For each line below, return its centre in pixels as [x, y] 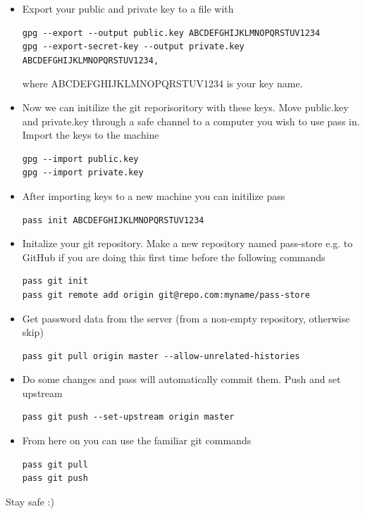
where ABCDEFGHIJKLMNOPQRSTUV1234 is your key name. [162, 83]
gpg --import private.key [83, 173]
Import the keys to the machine [91, 135]
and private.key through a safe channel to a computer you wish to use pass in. [191, 121]
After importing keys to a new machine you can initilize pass [154, 195]
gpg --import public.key [80, 159]
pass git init [55, 281]
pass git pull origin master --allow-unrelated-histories [161, 356]
